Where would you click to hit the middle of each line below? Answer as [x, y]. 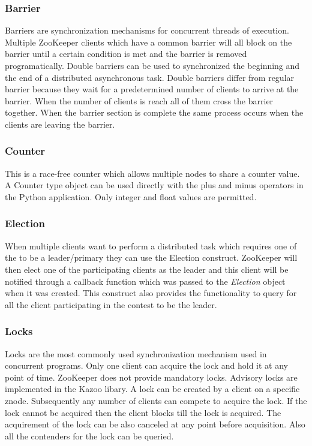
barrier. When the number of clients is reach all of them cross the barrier [139, 100]
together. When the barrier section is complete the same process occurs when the [154, 112]
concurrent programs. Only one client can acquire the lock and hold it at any [147, 365]
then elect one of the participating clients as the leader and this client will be [147, 269]
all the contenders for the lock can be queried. [89, 436]
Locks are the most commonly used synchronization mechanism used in [136, 353]
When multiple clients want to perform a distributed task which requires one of [151, 245]
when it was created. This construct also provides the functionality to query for [151, 293]
